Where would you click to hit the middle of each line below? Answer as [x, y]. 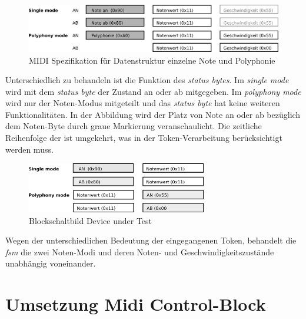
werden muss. [29, 149]
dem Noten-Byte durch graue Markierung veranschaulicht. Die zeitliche [134, 126]
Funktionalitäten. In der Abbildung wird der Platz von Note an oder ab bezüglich [153, 114]
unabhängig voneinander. [51, 263]
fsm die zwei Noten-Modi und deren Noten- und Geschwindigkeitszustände [140, 251]
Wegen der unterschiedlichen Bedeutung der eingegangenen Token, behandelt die [151, 240]
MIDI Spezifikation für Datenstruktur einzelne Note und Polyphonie [152, 60]
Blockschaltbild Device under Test [91, 220]
